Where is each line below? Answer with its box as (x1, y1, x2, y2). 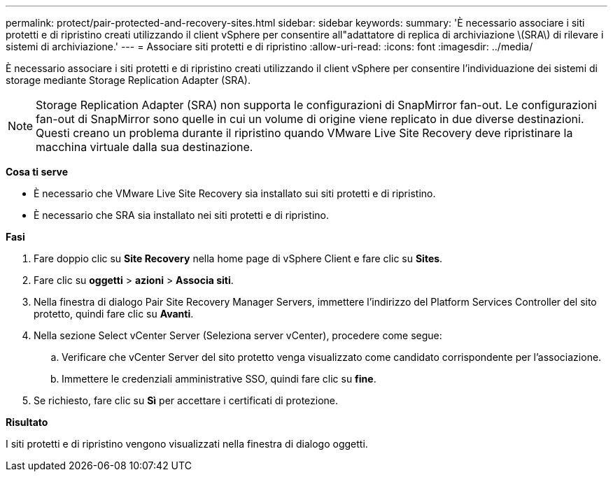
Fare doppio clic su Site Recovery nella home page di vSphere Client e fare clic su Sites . (34, 252, 443, 264)
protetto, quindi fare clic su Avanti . (34, 308, 194, 320)
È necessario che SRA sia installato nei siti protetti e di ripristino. (34, 209, 330, 221)
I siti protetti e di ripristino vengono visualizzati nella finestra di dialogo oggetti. (6, 438, 368, 450)
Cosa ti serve (6, 166, 69, 178)
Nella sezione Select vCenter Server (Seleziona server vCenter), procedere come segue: (34, 329, 442, 341)
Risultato (6, 416, 48, 428)
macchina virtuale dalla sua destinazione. (36, 140, 253, 154)
